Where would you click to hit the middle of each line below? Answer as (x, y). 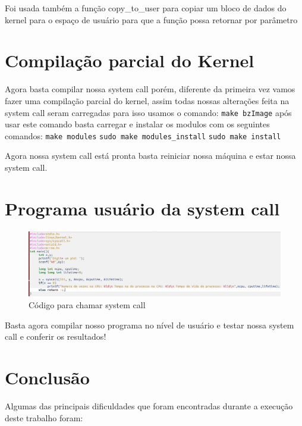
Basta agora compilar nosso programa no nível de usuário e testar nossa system (150, 325)
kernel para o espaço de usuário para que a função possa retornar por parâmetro (151, 19)
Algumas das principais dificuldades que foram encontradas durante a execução (149, 405)
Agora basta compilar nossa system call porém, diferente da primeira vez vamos (150, 89)
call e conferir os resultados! (56, 336)
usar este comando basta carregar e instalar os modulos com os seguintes (137, 124)
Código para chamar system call (87, 305)
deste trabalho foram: (44, 417)
